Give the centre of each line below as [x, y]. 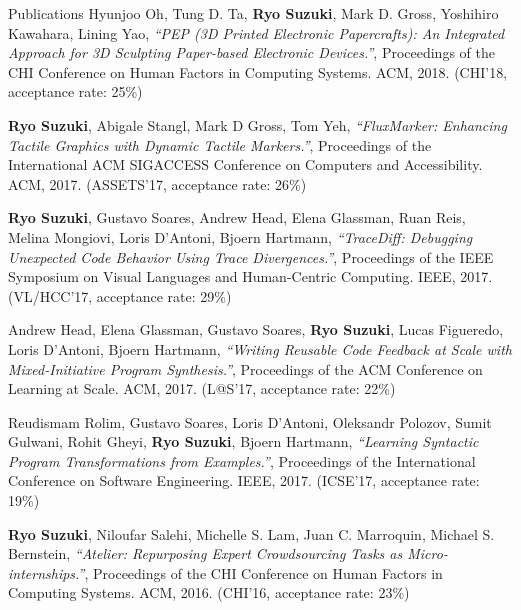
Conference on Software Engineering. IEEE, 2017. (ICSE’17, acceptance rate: [244, 480]
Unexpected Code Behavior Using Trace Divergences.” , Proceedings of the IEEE [251, 256]
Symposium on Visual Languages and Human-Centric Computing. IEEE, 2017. [250, 276]
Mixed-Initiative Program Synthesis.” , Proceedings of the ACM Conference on [245, 368]
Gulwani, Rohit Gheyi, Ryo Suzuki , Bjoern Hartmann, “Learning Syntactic [243, 441]
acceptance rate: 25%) [75, 91]
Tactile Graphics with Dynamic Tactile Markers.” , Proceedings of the [220, 144]
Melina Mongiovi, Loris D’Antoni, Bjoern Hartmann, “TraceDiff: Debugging [240, 236]
